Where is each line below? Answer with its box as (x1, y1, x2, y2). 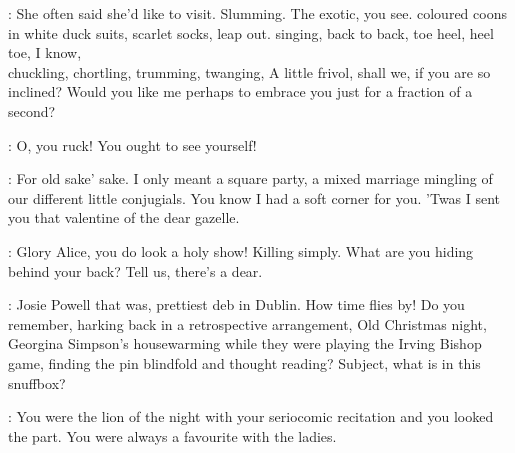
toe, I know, (8, 42, 82, 63)
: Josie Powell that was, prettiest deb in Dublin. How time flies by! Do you (8, 294, 465, 315)
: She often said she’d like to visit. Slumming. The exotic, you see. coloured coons (8, 3, 507, 23)
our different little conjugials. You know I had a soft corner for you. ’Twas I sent (8, 187, 501, 208)
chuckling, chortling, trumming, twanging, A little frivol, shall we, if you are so (8, 61, 491, 82)
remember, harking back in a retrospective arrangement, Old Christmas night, (8, 313, 487, 334)
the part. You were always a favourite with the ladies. (8, 425, 337, 446)
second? (8, 100, 56, 121)
